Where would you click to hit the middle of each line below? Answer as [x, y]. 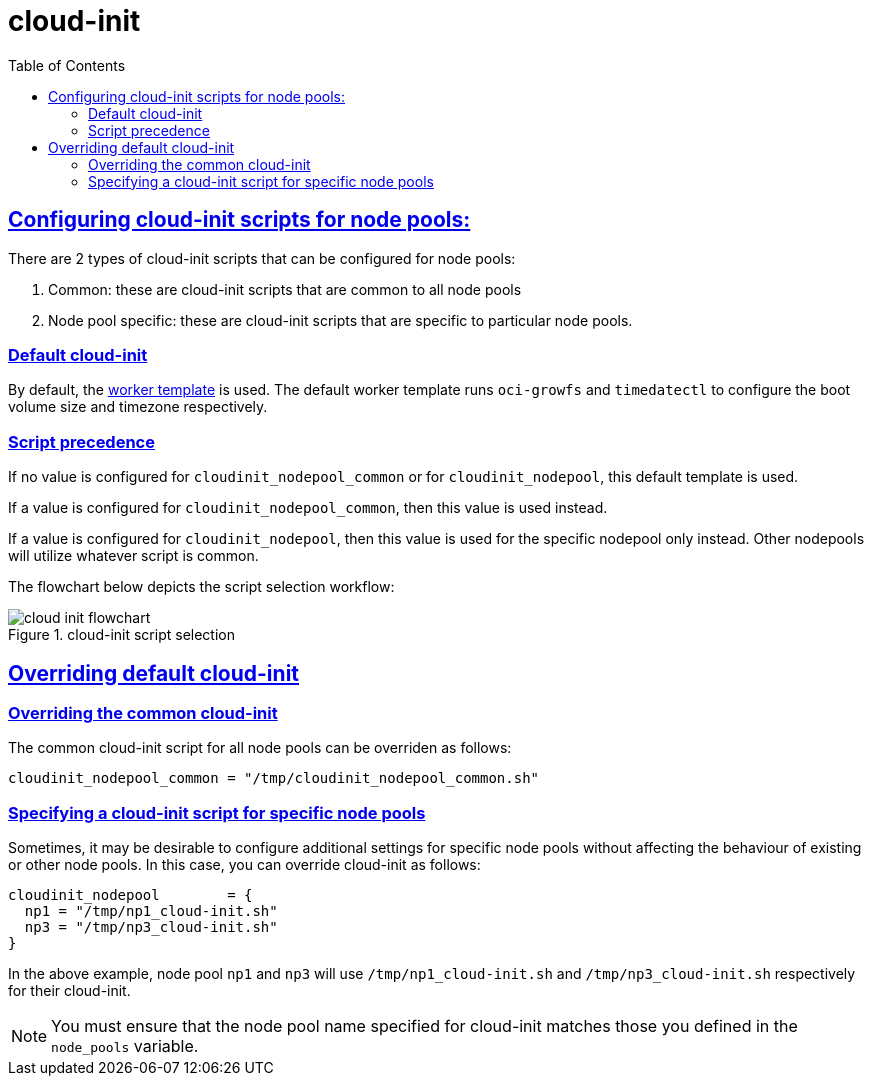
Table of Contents [67, 65]
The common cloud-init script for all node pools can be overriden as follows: [260, 748]
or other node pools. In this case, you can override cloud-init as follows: [244, 865]
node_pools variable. [125, 1046]
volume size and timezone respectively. [138, 407]
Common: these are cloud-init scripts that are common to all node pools [285, 289]
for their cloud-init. [69, 991]
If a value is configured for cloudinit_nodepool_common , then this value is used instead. [308, 508]
